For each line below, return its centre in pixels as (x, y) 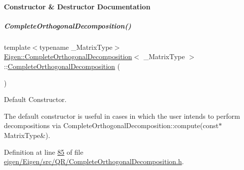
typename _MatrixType (76, 47)
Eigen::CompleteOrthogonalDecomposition (68, 56)
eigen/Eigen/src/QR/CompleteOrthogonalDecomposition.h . (94, 161)
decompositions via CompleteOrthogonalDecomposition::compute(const (111, 125)
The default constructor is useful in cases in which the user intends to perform (122, 116)
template (17, 47)
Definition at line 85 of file (44, 152)
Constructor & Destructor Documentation (77, 6)
